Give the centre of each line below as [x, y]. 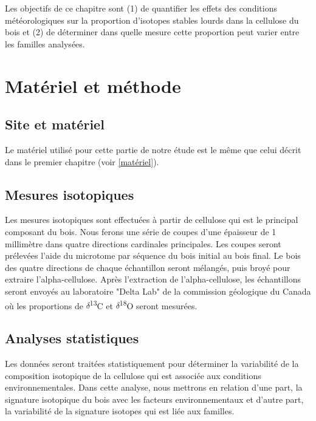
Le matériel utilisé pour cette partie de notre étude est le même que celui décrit [153, 149]
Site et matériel [55, 124]
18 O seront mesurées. [158, 304]
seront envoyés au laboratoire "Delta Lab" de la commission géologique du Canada [158, 291]
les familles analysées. [45, 43]
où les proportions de [44, 305]
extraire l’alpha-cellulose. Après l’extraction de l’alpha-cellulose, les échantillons [153, 279]
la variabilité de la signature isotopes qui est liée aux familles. [120, 411]
